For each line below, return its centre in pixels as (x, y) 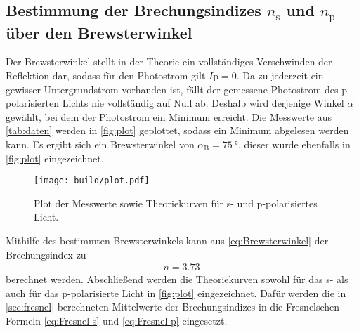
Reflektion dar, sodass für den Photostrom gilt (106, 75)
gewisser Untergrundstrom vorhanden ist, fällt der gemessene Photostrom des (172, 89)
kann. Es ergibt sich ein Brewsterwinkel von (100, 144)
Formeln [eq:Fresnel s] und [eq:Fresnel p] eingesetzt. (117, 320)
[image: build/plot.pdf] (92, 181)
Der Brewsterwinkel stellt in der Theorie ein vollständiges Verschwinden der (169, 61)
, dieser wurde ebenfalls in (294, 144)
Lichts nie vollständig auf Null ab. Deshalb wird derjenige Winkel (203, 103)
